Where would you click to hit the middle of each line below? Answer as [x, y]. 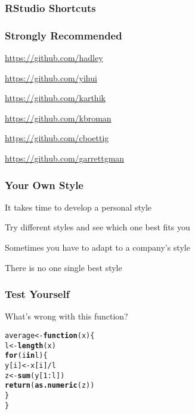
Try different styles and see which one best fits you [97, 227]
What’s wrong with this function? [66, 316]
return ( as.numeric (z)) [50, 386]
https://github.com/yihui [51, 77]
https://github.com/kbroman [58, 118]
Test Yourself [37, 294]
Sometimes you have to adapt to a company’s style [97, 247]
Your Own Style [44, 185]
